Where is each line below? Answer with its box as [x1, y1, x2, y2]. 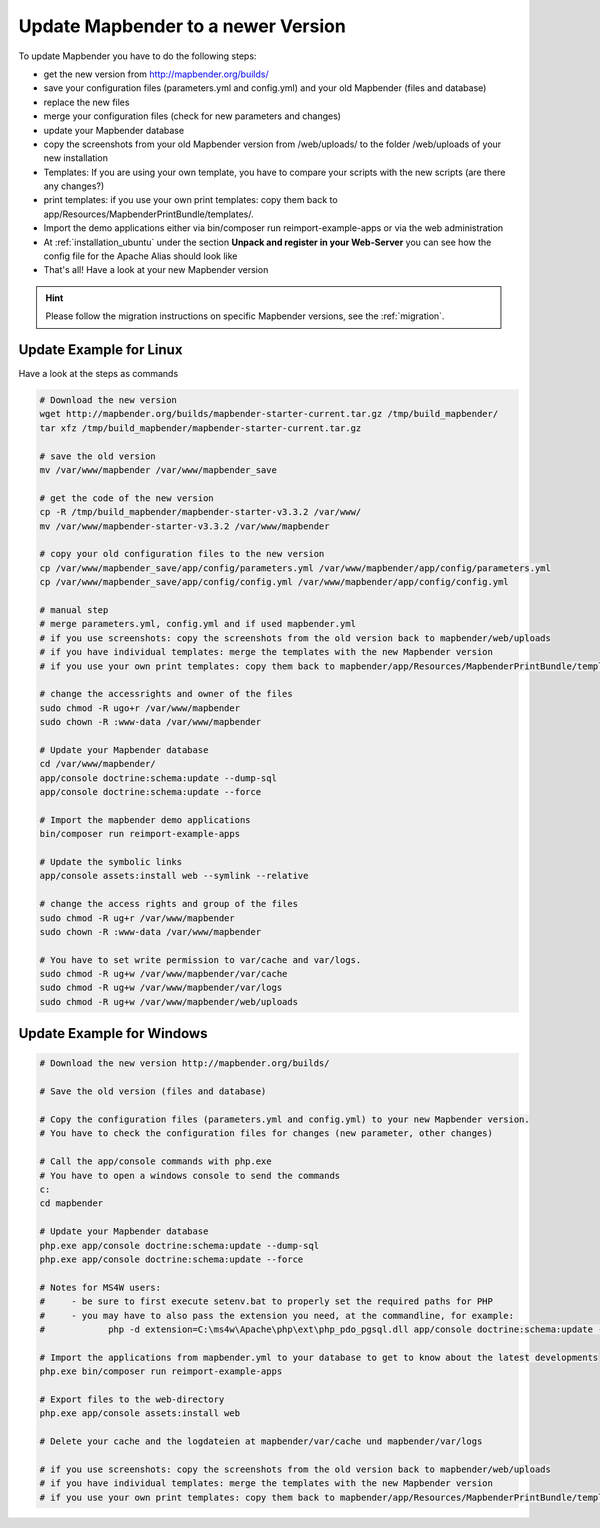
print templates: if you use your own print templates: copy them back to [43, 194, 339, 206]
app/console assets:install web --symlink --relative [39, 870, 309, 882]
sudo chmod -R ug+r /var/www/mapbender [39, 912, 235, 924]
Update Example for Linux [18, 341, 183, 358]
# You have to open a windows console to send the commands [39, 1170, 341, 1181]
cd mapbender [39, 1198, 104, 1209]
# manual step [39, 604, 109, 615]
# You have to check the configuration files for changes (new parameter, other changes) [39, 1128, 494, 1139]
